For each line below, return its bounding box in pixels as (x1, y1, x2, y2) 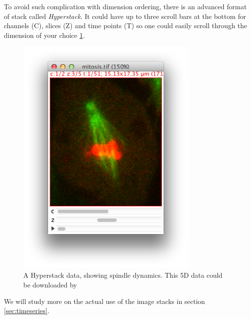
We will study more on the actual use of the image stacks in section (4, 296, 205, 306)
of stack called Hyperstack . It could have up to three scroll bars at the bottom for (4, 11, 246, 21)
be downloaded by (23, 280, 77, 290)
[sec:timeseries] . (4, 305, 50, 316)
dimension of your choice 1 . (4, 30, 85, 40)
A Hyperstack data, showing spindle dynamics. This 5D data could (23, 270, 223, 280)
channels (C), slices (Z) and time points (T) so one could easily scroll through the (4, 20, 247, 31)
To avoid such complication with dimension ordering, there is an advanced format (4, 1, 247, 11)
